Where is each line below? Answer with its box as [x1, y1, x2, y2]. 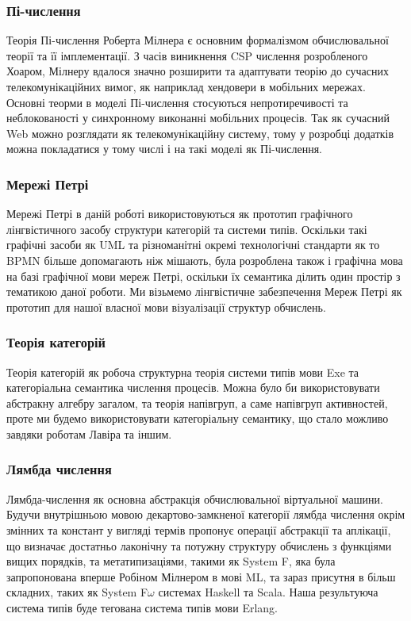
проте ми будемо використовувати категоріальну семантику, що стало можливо [6, 410, 389, 427]
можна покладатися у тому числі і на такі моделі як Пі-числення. [6, 140, 323, 157]
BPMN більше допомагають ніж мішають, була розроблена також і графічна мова [6, 251, 403, 268]
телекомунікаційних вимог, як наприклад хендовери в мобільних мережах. [6, 79, 366, 94]
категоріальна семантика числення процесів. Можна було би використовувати [6, 379, 380, 396]
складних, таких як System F [6, 584, 148, 600]
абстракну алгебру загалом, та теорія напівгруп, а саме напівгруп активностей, [6, 394, 388, 411]
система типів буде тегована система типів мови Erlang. [6, 599, 278, 615]
